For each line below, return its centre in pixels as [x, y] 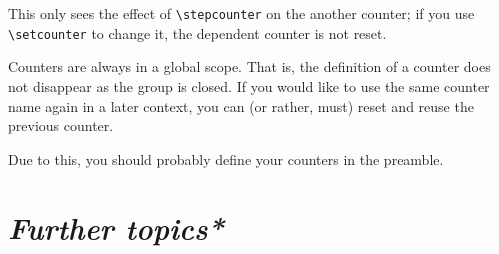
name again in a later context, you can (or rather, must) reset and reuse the [241, 105]
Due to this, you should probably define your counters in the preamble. [226, 158]
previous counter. [61, 125]
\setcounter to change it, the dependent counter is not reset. [197, 32]
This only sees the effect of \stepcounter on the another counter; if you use [241, 13]
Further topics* [116, 228]
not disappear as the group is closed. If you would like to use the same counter [249, 85]
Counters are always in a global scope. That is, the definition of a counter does [249, 66]
